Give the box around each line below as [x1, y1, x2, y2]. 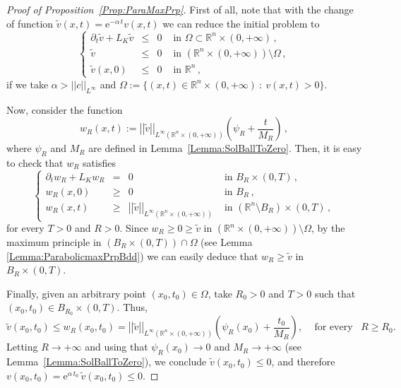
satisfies [83, 155, 116, 170]
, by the [311, 221, 345, 235]
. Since [119, 221, 148, 235]
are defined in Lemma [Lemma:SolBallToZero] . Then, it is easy [88, 141, 362, 155]
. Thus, [116, 300, 148, 314]
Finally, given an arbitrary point [6, 286, 146, 300]
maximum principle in [6, 235, 102, 249]
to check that [6, 155, 64, 170]
